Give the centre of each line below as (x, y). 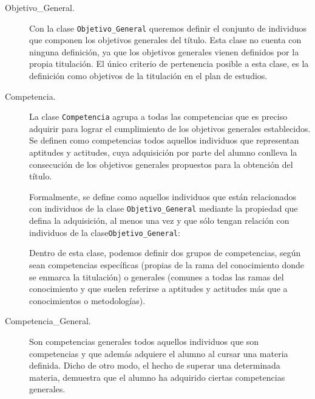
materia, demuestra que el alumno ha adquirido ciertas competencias (157, 377)
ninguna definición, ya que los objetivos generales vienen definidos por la (164, 51)
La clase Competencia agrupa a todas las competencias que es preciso (158, 116)
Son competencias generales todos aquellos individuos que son (144, 341)
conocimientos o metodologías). (87, 300)
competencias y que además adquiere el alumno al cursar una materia (159, 353)
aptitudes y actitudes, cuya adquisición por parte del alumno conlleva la (163, 152)
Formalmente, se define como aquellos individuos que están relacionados (163, 196)
